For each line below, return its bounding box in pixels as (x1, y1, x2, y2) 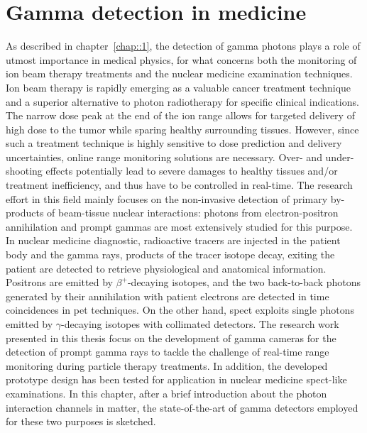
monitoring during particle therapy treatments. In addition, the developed (6, 358, 328, 373)
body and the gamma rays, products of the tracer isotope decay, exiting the (6, 247, 335, 262)
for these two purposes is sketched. (6, 414, 156, 429)
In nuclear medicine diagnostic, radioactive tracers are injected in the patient (6, 233, 341, 248)
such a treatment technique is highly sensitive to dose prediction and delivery (6, 136, 342, 150)
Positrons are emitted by (6, 275, 113, 290)
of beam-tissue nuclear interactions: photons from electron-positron (47, 205, 339, 220)
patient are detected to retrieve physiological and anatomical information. (6, 261, 327, 275)
